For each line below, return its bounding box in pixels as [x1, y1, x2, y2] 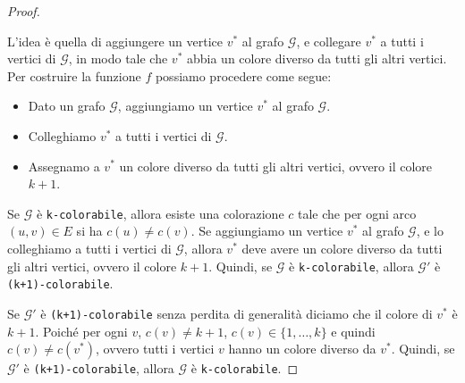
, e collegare [296, 31, 361, 50]
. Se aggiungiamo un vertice [190, 221, 343, 240]
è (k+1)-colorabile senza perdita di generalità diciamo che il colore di [40, 304, 433, 322]
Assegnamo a [28, 156, 100, 175]
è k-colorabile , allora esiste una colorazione [36, 204, 284, 222]
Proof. [7, 2, 40, 20]
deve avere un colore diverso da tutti [241, 239, 443, 257]
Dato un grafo [28, 96, 106, 115]
